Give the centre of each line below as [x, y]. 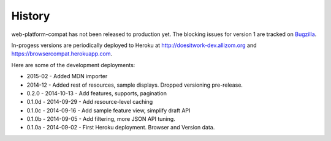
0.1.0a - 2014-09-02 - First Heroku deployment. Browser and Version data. [121, 128]
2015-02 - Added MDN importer [67, 76]
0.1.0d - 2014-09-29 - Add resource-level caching [90, 102]
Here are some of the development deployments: [73, 65]
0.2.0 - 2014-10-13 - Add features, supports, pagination [97, 93]
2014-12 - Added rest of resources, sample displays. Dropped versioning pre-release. [135, 85]
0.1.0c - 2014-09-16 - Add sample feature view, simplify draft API [108, 110]
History [31, 16]
